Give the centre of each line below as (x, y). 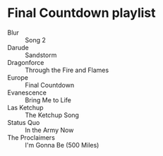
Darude (18, 47)
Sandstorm (41, 55)
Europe (18, 77)
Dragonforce (26, 62)
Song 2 (35, 40)
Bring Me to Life (48, 100)
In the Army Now (49, 130)
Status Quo (24, 122)
